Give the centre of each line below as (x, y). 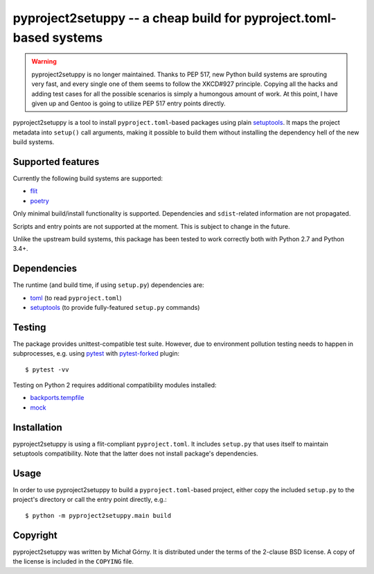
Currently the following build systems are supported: (88, 178)
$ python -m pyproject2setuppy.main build (98, 515)
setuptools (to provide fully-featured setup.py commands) (115, 308)
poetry (40, 200)
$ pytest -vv (47, 369)
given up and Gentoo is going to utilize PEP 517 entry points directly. (129, 103)
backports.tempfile (57, 398)
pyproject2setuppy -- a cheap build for (127, 18)
